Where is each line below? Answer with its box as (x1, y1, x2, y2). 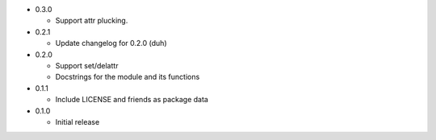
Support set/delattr (55, 60, 119, 70)
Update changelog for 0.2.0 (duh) (55, 39, 167, 48)
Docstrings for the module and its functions (55, 72, 200, 82)
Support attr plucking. (55, 16, 128, 26)
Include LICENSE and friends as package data (55, 95, 209, 105)
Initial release (55, 117, 100, 126)
